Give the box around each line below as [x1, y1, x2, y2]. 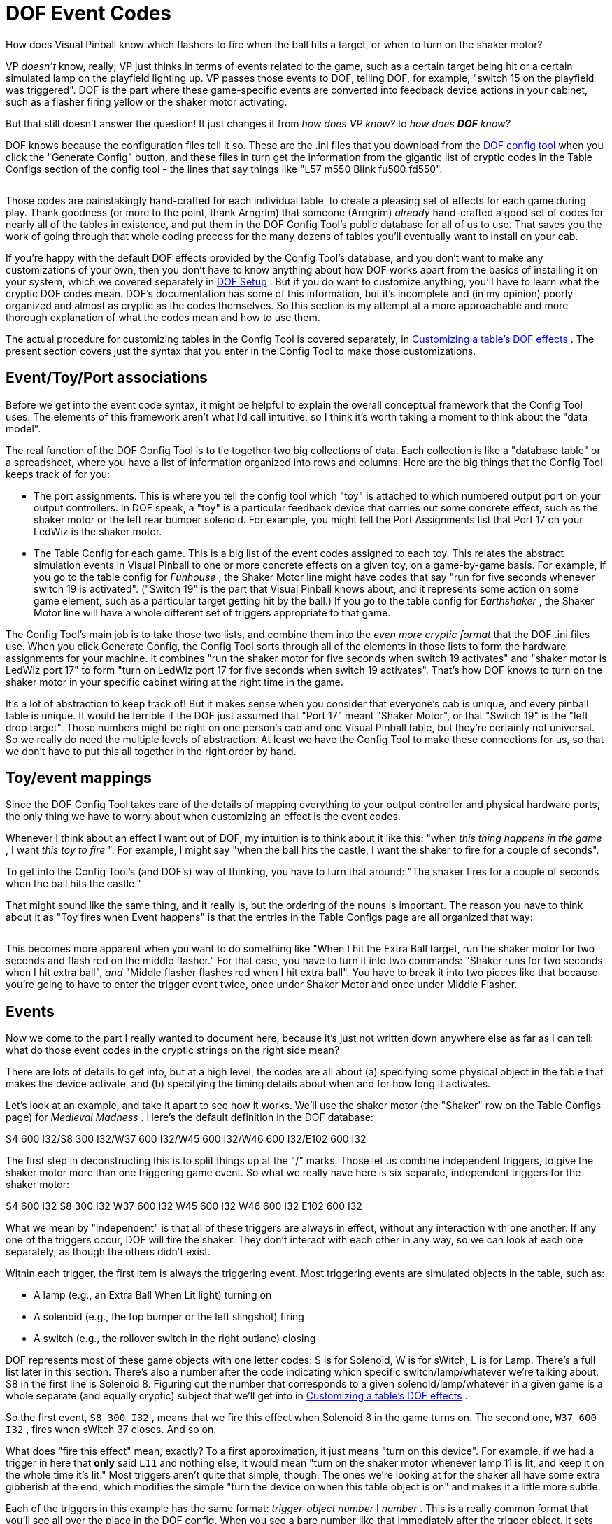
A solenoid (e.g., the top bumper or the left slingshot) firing [34, 1311, 304, 1323]
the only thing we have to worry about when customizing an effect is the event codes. [6, 810, 401, 823]
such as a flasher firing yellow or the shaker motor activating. [6, 95, 287, 108]
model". [6, 422, 41, 435]
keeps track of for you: [6, 467, 111, 480]
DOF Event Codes [6, 1, 172, 25]
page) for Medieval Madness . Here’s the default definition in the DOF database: [6, 1111, 373, 1124]
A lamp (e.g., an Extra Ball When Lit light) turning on [34, 1289, 272, 1301]
